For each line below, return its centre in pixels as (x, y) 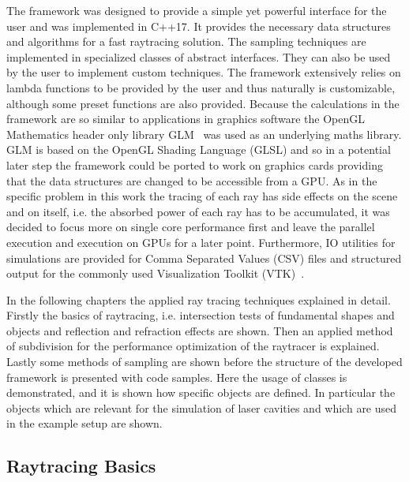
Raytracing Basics (81, 466)
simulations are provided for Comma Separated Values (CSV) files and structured (204, 258)
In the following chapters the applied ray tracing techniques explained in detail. (199, 299)
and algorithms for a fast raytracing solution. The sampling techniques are (186, 41)
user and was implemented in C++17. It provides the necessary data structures (199, 26)
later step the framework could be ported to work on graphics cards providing (195, 164)
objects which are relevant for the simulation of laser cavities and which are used (202, 407)
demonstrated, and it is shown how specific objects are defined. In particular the (201, 392)
